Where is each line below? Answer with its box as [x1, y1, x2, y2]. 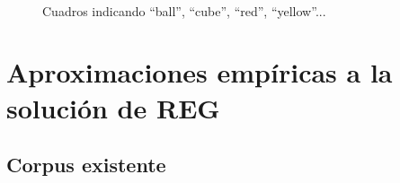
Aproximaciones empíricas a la [6, 54, 393, 91]
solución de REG [6, 89, 220, 126]
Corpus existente [6, 151, 166, 179]
